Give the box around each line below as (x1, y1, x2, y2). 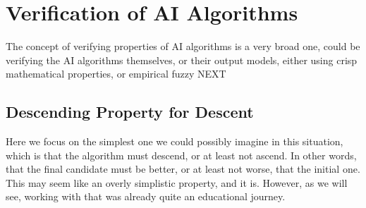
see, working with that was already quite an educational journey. (6, 189, 286, 204)
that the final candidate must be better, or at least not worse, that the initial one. (6, 161, 360, 176)
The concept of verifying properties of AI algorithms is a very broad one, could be (6, 39, 360, 54)
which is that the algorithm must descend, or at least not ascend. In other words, (6, 147, 357, 162)
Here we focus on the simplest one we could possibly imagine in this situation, (6, 134, 343, 149)
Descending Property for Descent (6, 101, 254, 123)
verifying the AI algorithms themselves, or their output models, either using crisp (6, 52, 358, 67)
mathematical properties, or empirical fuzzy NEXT (6, 66, 226, 81)
